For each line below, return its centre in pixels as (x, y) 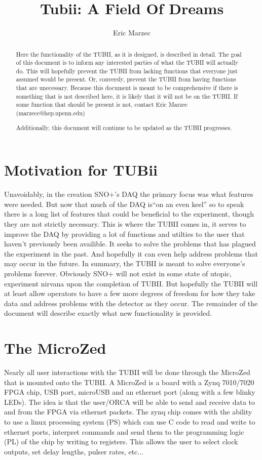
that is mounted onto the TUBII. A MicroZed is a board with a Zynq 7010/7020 (129, 382)
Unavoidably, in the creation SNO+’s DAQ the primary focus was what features (129, 194)
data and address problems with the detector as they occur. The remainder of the (131, 303)
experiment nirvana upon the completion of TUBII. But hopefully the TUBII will (131, 283)
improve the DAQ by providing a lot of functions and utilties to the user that (124, 234)
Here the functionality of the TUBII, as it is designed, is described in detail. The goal (129, 54)
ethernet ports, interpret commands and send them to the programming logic (124, 431)
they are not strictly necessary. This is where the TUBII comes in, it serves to (125, 224)
